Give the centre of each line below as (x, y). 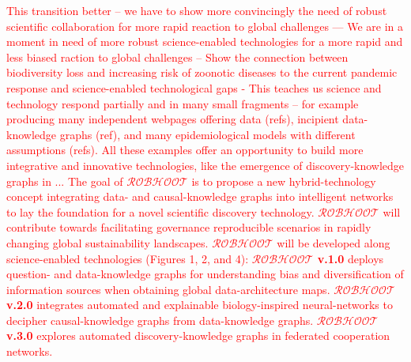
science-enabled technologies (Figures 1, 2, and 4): (128, 258)
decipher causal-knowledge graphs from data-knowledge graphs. (160, 320)
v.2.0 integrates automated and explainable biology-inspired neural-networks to (200, 305)
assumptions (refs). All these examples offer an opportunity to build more (185, 150)
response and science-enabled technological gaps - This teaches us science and (194, 87)
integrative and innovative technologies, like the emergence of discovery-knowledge (205, 165)
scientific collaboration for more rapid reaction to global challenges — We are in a (205, 26)
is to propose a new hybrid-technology (284, 181)
